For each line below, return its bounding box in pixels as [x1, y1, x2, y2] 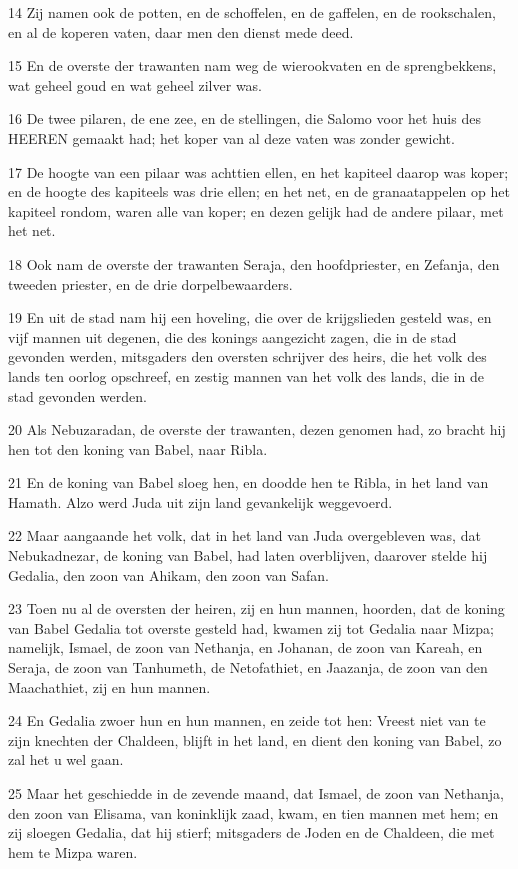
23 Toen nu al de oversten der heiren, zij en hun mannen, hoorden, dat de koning [8, 598, 505, 619]
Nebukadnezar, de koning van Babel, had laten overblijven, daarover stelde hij [8, 545, 488, 566]
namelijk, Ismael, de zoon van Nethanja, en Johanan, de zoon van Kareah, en [8, 637, 483, 658]
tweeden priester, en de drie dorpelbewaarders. [8, 273, 293, 294]
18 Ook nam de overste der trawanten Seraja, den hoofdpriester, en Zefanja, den [8, 253, 500, 274]
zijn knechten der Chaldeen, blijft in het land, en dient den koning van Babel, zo [8, 729, 502, 750]
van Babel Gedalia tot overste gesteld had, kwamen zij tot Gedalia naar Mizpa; [8, 617, 494, 638]
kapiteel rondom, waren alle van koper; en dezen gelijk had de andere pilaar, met [8, 200, 504, 221]
